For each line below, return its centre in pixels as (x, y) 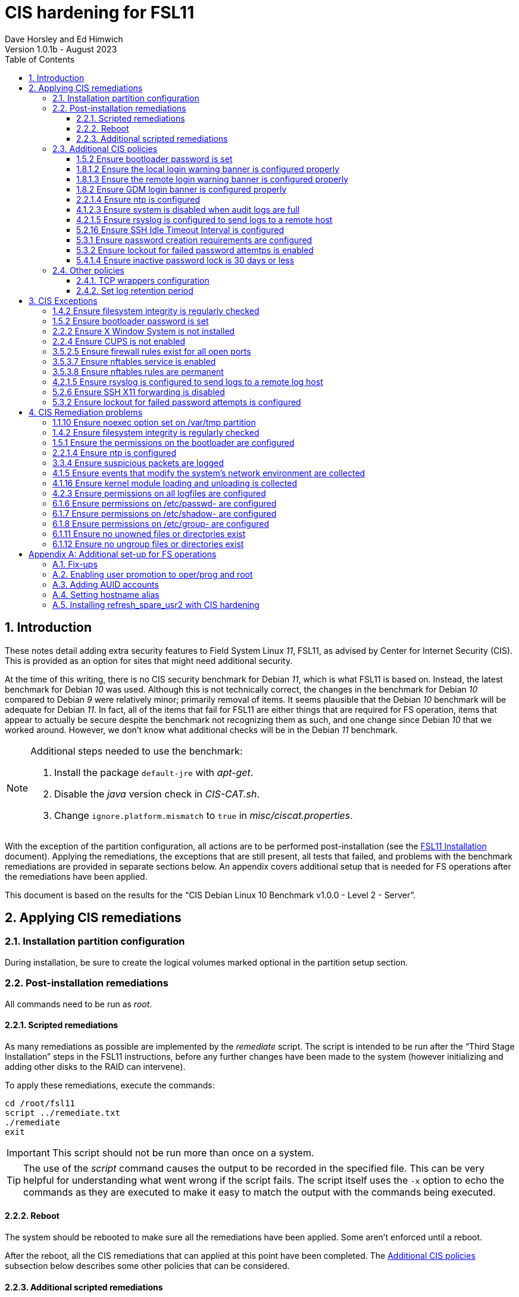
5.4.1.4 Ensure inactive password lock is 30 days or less (185, 260)
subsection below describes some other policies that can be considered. (147, 1266)
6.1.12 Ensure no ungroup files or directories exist (148, 544)
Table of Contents (40, 59)
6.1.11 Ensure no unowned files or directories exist (149, 533)
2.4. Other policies (88, 270)
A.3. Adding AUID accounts (106, 584)
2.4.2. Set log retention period (135, 290)
